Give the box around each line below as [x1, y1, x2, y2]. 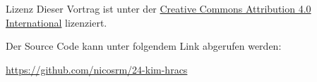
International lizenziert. [6, 15, 107, 29]
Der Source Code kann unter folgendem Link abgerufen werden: [6, 39, 282, 53]
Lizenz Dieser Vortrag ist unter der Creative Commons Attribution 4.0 [6, 1, 311, 15]
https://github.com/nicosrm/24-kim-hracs [6, 62, 188, 76]
